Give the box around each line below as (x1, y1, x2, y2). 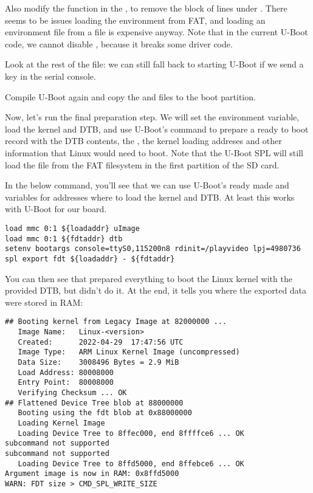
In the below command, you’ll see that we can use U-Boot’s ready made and (5, 179, 289, 191)
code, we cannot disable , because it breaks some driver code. (5, 37, 233, 50)
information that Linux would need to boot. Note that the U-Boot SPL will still (5, 146, 303, 159)
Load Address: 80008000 (18, 368, 114, 377)
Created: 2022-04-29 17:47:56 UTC (18, 337, 184, 346)
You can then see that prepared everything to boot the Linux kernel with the (5, 272, 292, 284)
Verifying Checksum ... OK (18, 388, 127, 397)
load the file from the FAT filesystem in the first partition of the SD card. (5, 158, 280, 171)
